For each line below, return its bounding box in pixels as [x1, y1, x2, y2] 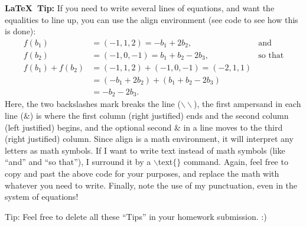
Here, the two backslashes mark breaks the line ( [5, 98, 181, 110]
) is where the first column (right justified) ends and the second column [30, 109, 289, 121]
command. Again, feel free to [183, 155, 288, 168]
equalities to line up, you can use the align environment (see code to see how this [5, 13, 298, 25]
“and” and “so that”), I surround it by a [5, 155, 151, 168]
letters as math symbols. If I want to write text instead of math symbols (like [5, 144, 285, 156]
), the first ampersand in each [194, 98, 301, 110]
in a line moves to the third [183, 121, 283, 133]
